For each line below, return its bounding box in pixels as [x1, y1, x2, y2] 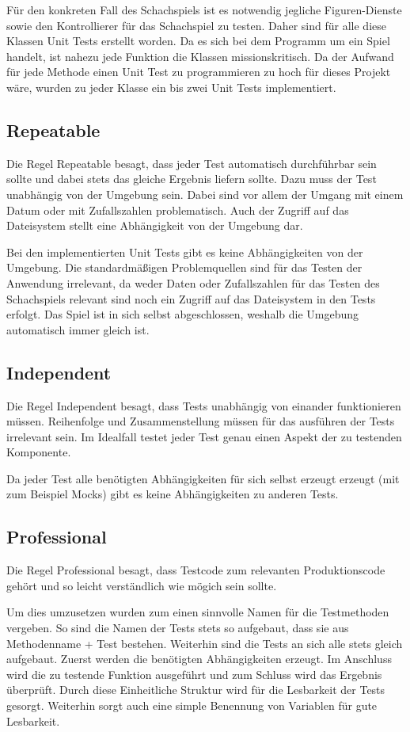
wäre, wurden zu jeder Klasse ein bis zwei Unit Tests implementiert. [6, 78, 336, 95]
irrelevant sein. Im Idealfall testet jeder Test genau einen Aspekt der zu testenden [6, 428, 402, 444]
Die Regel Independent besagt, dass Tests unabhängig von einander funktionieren [6, 397, 401, 414]
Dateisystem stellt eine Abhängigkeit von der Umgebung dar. [6, 217, 303, 234]
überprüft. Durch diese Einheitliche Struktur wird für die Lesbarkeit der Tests [6, 681, 385, 698]
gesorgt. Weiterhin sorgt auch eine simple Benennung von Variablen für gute [6, 697, 378, 714]
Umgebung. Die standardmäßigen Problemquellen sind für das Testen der [6, 259, 363, 276]
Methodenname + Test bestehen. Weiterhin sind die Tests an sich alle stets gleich [6, 635, 403, 651]
